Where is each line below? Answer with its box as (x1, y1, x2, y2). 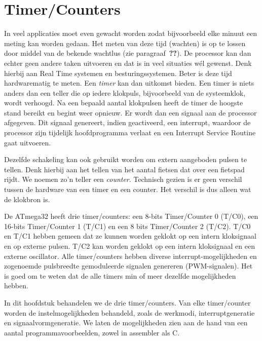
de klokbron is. (4, 194, 50, 204)
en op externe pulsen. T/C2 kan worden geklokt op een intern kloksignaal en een (4, 241, 255, 251)
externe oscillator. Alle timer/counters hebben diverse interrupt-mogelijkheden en (4, 250, 257, 261)
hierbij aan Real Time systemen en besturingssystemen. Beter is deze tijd (4, 67, 232, 78)
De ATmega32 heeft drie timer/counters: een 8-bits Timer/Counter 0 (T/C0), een (4, 211, 258, 221)
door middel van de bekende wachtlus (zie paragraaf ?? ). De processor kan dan (4, 48, 251, 58)
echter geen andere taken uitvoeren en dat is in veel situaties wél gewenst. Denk (4, 57, 252, 68)
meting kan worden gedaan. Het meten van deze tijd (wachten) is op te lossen (4, 37, 246, 48)
